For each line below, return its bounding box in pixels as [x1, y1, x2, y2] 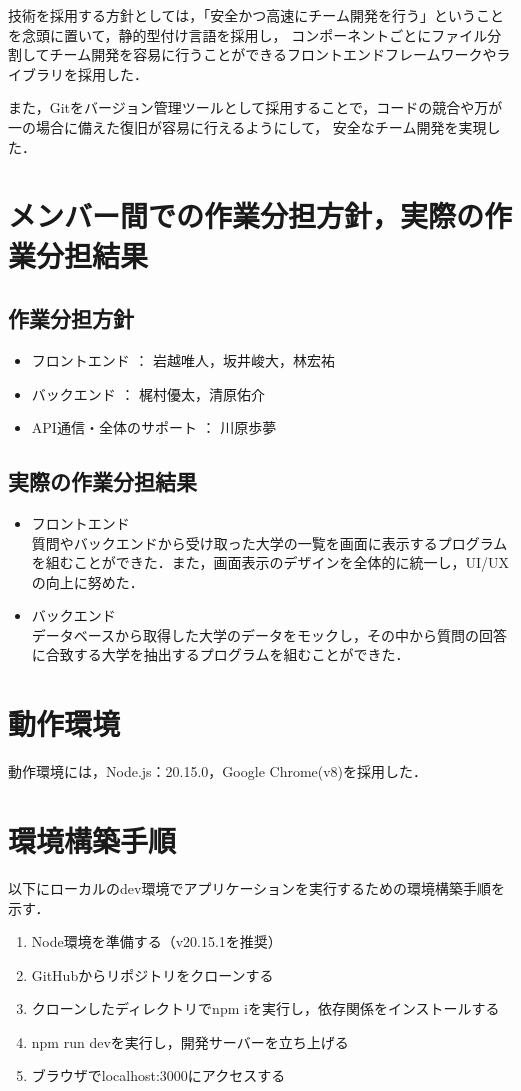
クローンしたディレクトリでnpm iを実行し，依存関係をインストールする [31, 998, 500, 1019]
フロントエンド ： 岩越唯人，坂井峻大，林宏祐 [31, 349, 336, 370]
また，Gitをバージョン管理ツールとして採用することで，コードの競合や [8, 97, 475, 118]
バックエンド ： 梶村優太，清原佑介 [31, 383, 266, 404]
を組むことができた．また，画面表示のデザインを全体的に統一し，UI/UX [31, 552, 510, 573]
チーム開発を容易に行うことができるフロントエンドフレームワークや [49, 44, 497, 65]
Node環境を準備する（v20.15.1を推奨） [31, 931, 282, 952]
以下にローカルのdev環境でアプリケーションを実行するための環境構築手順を [8, 877, 506, 898]
